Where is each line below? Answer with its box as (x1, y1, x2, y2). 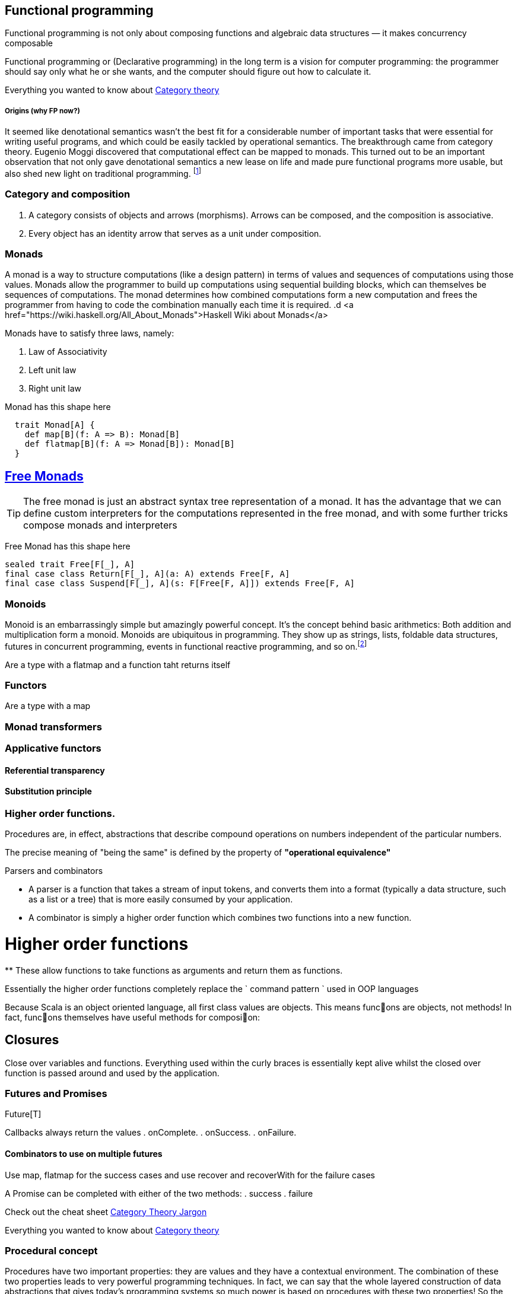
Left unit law (28, 365, 77, 376)
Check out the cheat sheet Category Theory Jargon (5, 1206, 207, 1217)
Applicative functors (5, 742, 101, 755)
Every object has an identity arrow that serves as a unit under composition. (28, 228, 322, 239)
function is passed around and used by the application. (5, 1067, 220, 1078)
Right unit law (28, 383, 81, 394)
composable (5, 38, 53, 49)
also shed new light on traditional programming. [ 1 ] (5, 167, 201, 179)
